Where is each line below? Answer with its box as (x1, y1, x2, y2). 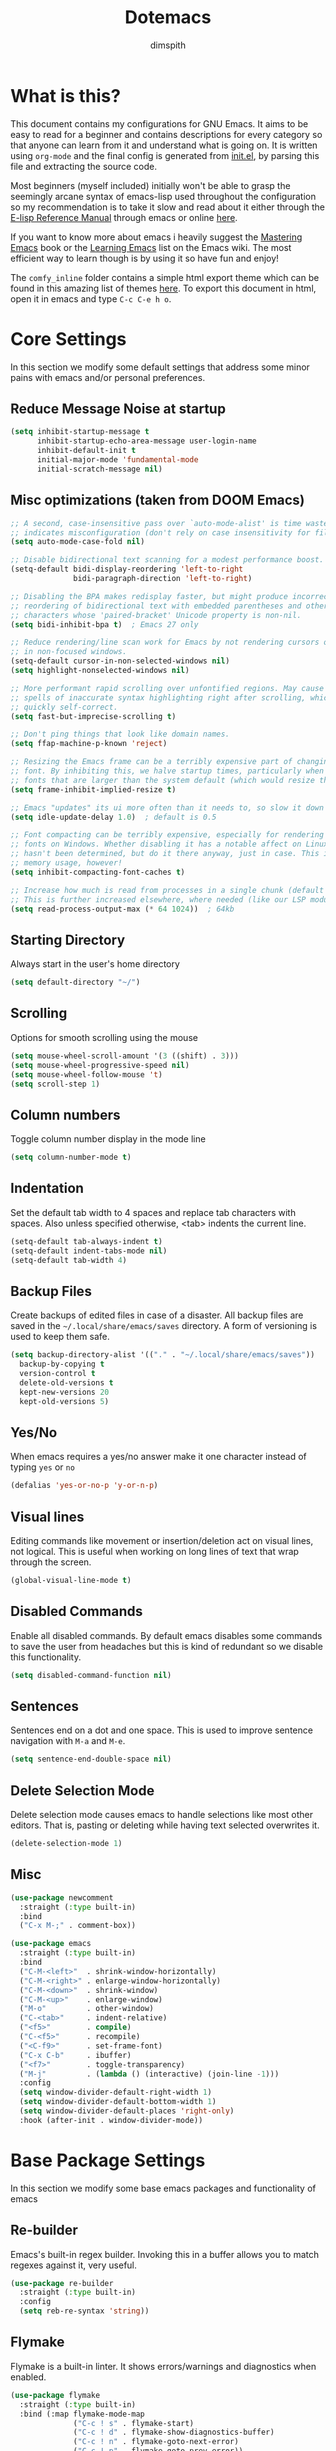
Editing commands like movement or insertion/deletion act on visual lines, (10, 1535, 314, 1547)
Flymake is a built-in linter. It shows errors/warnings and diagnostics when (10, 2360, 317, 2372)
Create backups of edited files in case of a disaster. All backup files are (10, 1309, 304, 1321)
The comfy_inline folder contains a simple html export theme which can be (10, 271, 320, 283)
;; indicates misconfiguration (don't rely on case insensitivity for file (10, 527, 333, 538)
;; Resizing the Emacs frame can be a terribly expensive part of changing (10, 757, 333, 767)
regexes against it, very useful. (10, 2259, 138, 2271)
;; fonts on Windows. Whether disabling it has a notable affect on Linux (10, 839, 329, 850)
